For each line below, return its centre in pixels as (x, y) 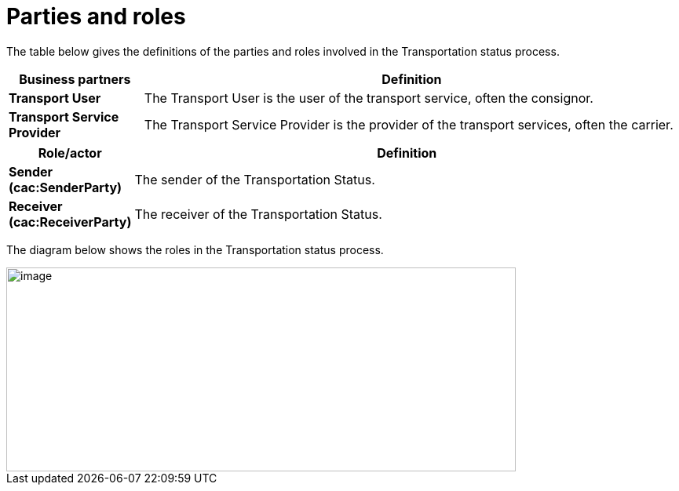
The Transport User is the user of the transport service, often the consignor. (369, 98)
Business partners (75, 79)
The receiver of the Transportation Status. (258, 214)
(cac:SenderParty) (66, 187)
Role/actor (70, 153)
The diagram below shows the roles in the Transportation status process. (195, 249)
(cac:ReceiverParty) (70, 222)
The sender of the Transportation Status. (255, 179)
